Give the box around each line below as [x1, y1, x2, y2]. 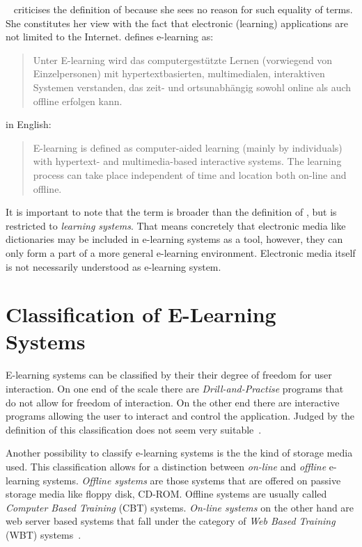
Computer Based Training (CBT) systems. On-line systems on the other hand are [6, 500, 354, 514]
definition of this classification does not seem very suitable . [6, 422, 262, 436]
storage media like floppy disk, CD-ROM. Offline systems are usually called [6, 486, 327, 501]
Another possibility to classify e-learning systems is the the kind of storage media [6, 445, 353, 460]
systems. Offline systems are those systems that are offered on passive [42, 473, 341, 487]
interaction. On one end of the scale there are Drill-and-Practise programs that [6, 381, 344, 395]
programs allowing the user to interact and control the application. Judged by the [6, 409, 355, 423]
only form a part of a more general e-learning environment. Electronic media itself [6, 245, 356, 260]
